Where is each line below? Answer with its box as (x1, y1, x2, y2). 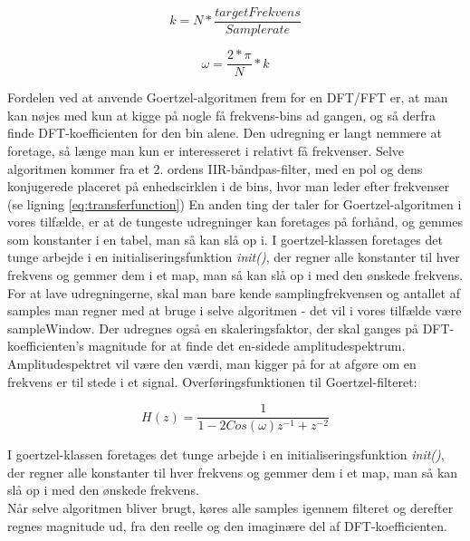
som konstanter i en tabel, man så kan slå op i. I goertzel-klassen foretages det (7, 229, 443, 248)
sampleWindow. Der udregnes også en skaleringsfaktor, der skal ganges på (7, 318, 418, 337)
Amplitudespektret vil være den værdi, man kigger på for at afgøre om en (7, 354, 417, 373)
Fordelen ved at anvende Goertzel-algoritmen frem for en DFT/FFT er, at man (7, 88, 448, 107)
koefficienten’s (7, 336, 84, 355)
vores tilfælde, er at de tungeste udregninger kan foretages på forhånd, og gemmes (7, 212, 463, 231)
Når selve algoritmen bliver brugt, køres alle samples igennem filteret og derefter (7, 498, 454, 517)
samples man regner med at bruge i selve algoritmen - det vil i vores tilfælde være (7, 301, 462, 320)
